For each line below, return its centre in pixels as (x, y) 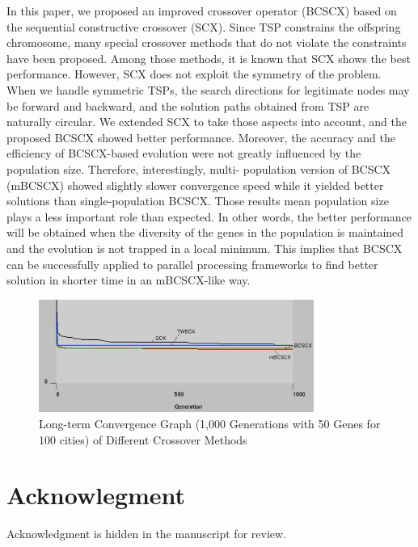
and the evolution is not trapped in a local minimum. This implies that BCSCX (205, 248)
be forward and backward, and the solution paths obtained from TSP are (188, 105)
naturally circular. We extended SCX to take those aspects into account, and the (207, 122)
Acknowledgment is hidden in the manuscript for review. (146, 534)
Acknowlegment (96, 495)
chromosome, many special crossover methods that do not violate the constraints (207, 42)
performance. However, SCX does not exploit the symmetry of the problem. (194, 74)
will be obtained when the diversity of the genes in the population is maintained (205, 232)
